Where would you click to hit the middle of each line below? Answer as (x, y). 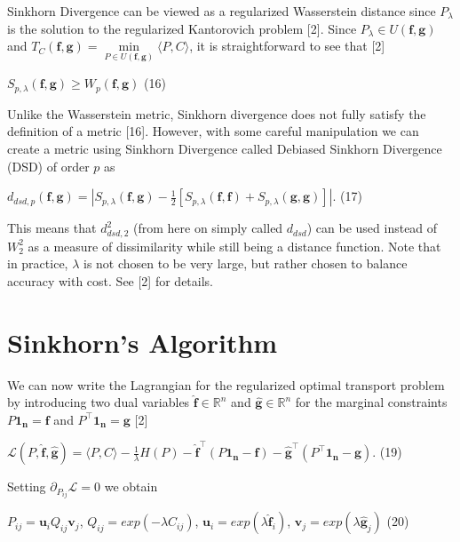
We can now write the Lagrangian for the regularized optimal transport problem (226, 384)
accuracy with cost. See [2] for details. (110, 280)
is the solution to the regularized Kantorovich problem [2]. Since (182, 28)
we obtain (131, 486)
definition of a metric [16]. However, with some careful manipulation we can (213, 131)
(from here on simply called (208, 228)
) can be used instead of (372, 228)
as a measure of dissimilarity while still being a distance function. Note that (234, 246)
